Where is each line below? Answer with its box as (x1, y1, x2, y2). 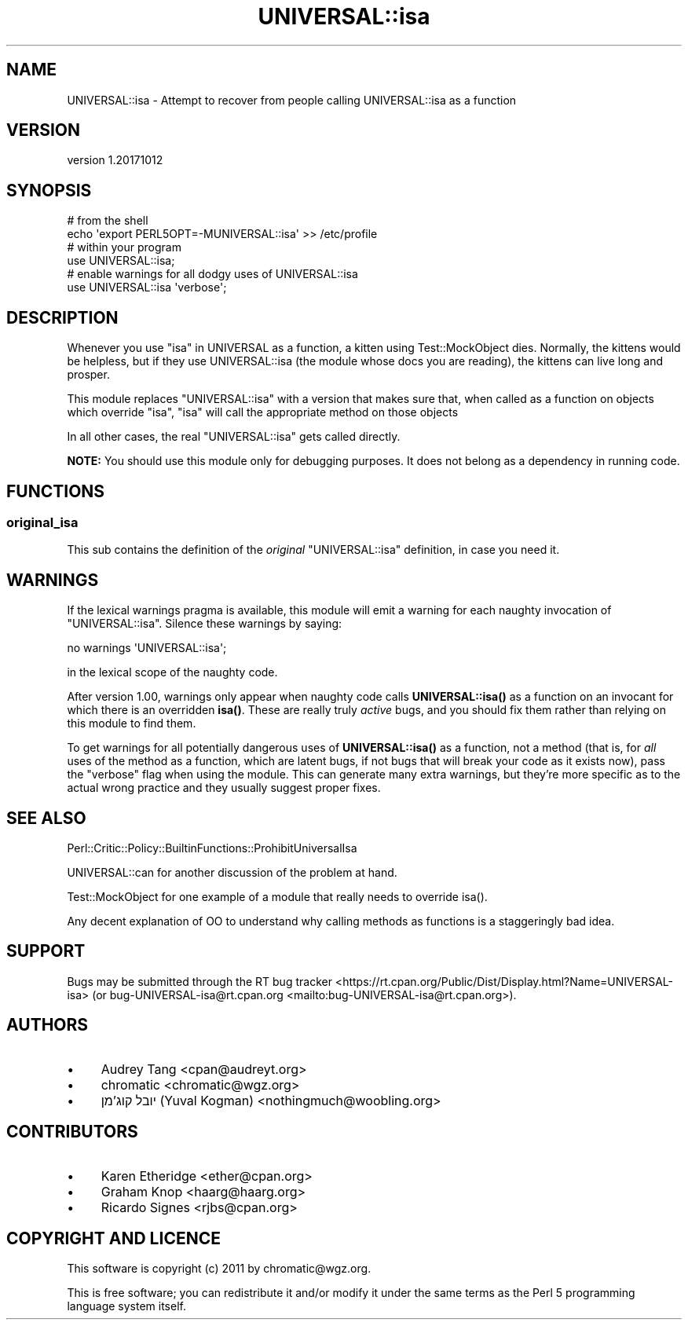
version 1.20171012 (67, 153, 163, 167)
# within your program (67, 240, 181, 255)
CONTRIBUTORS (6, 1122, 138, 1142)
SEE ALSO (6, 808, 86, 828)
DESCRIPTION (6, 307, 119, 328)
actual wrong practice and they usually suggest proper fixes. (67, 781, 381, 795)
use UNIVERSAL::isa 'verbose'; (67, 280, 227, 295)
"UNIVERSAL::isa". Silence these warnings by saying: (67, 617, 342, 631)
